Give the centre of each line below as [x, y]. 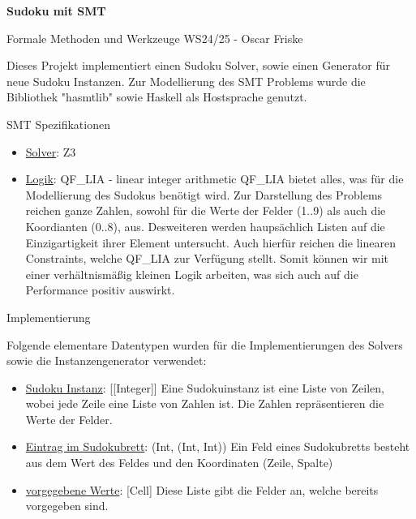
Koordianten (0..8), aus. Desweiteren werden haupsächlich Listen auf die [205, 226]
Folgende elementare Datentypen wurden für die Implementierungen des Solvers [205, 344]
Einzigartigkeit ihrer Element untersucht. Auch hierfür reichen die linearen [210, 242]
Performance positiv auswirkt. [100, 290]
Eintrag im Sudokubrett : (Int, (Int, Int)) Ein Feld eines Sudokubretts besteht [218, 446]
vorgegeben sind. [67, 506]
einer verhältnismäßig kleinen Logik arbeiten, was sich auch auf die [192, 274]
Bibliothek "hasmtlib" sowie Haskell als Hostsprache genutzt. [157, 97]
